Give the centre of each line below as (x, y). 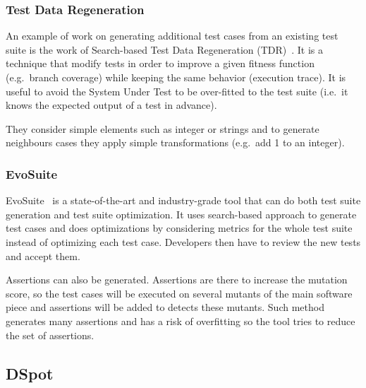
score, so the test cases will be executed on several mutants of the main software (179, 293)
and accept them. (43, 255)
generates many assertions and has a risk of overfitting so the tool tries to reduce (181, 321)
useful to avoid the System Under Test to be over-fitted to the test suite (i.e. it (177, 91)
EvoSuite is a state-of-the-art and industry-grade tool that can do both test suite (183, 200)
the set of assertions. (50, 335)
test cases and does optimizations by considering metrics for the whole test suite (179, 228)
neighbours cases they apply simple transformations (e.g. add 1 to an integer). (175, 142)
